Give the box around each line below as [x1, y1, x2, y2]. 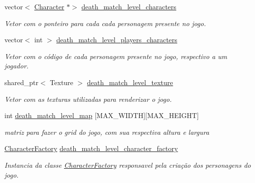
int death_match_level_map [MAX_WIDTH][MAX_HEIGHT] [4, 110, 199, 121]
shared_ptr [4, 77, 39, 87]
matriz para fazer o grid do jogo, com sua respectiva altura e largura [4, 126, 209, 137]
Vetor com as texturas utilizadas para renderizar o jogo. [4, 93, 172, 104]
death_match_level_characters [81, 1, 177, 11]
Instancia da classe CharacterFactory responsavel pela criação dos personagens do [4, 159, 251, 170]
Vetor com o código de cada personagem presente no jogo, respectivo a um [4, 51, 227, 61]
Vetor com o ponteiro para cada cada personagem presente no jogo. [4, 18, 206, 28]
